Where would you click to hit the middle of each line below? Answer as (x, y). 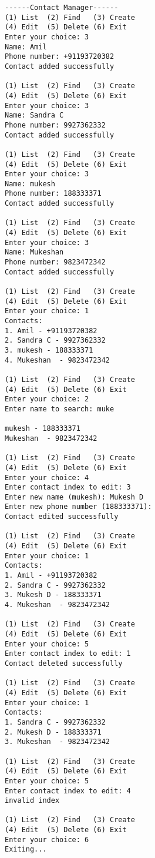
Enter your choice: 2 (47, 399)
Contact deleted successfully (64, 663)
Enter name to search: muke (60, 409)
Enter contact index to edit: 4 (68, 791)
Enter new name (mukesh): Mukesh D (74, 497)
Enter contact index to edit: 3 (68, 487)
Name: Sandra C (34, 115)
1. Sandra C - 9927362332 (55, 722)
